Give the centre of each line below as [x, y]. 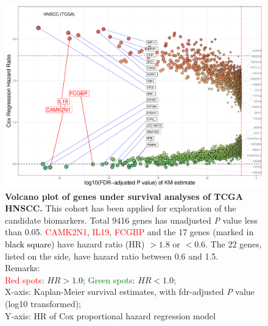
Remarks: [23, 268]
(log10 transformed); [43, 303]
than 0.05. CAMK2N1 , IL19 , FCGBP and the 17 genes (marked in [129, 232]
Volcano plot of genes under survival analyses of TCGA [124, 196]
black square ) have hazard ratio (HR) [75, 244]
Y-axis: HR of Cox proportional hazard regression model [110, 315]
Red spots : [25, 279]
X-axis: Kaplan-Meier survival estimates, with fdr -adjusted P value [130, 292]
